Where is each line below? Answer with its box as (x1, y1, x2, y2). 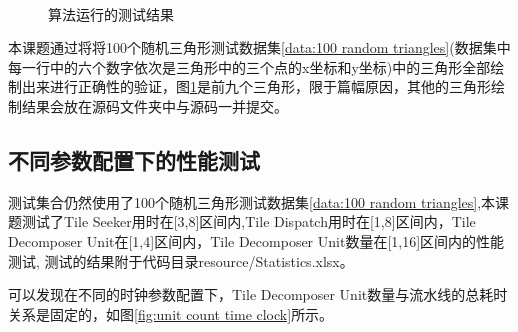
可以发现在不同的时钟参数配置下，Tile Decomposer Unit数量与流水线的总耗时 (8, 284, 508, 305)
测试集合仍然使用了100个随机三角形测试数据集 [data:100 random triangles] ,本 (8, 191, 496, 212)
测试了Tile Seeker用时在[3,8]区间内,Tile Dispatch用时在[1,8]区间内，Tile (21, 211, 476, 232)
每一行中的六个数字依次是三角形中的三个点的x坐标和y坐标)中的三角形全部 (8, 56, 491, 77)
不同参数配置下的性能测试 (8, 144, 260, 175)
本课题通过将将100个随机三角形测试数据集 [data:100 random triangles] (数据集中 (8, 37, 511, 58)
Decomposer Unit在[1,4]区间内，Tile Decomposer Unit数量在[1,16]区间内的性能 (8, 230, 505, 251)
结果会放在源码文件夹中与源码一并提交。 (21, 95, 288, 116)
